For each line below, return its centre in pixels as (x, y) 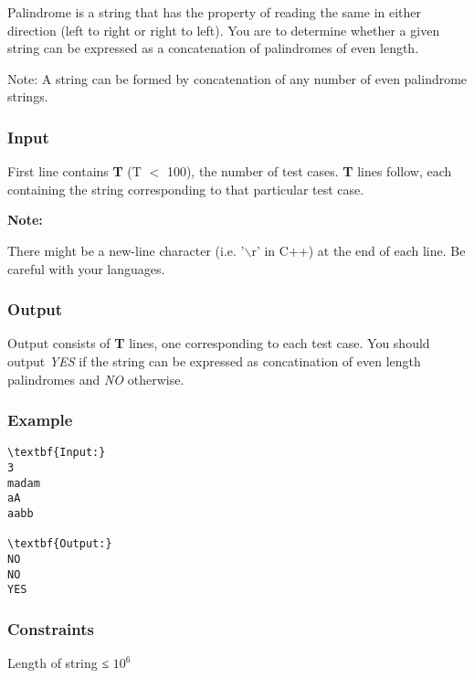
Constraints (51, 628)
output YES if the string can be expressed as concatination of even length (214, 360)
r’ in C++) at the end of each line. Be (358, 250)
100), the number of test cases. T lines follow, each (309, 171)
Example (40, 420)
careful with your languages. (86, 268)
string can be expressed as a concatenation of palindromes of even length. (213, 48)
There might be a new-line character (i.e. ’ (126, 250)
